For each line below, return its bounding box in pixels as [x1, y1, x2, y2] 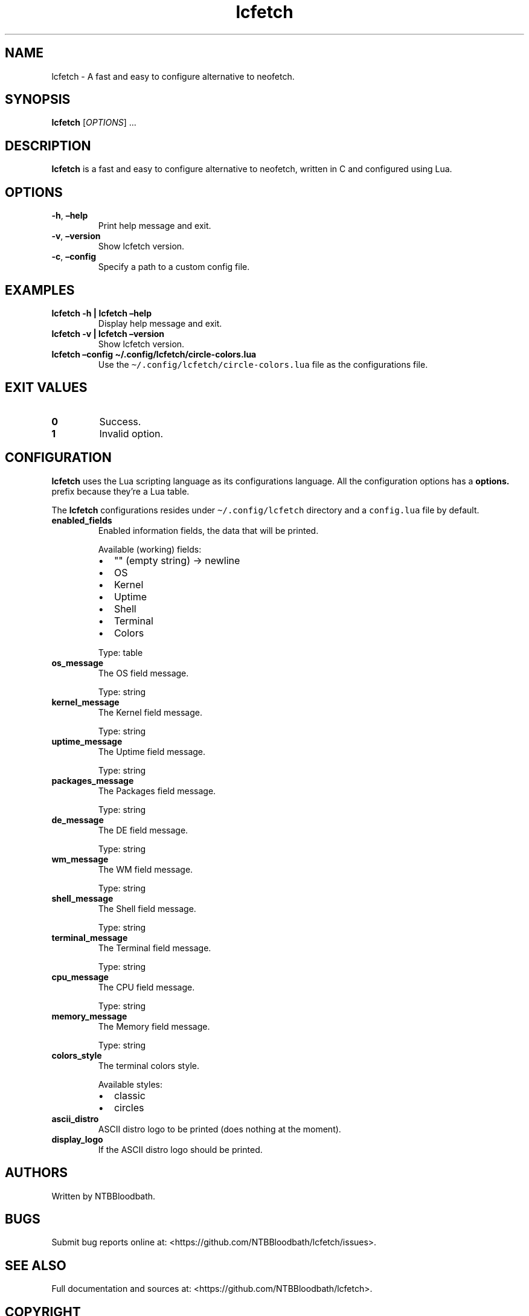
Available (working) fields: [98, 544, 202, 554]
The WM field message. [98, 864, 193, 875]
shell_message [51, 893, 114, 904]
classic [114, 1089, 146, 1102]
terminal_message [51, 932, 128, 943]
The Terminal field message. [98, 942, 211, 953]
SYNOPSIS [5, 92, 71, 108]
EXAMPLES [5, 282, 75, 298]
